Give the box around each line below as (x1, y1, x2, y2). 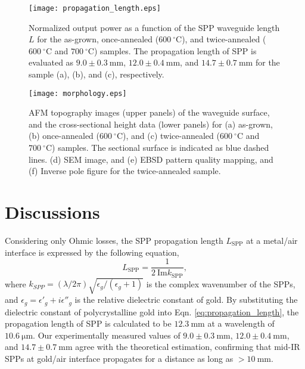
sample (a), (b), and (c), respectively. (29, 68, 164, 80)
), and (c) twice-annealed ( (123, 129, 220, 142)
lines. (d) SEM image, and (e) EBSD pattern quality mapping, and (29, 153, 273, 165)
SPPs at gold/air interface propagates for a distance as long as (5, 352, 234, 365)
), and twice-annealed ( (182, 33, 266, 45)
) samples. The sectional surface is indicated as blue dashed (52, 141, 269, 154)
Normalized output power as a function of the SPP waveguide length (29, 21, 280, 33)
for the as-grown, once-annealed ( (37, 33, 159, 45)
